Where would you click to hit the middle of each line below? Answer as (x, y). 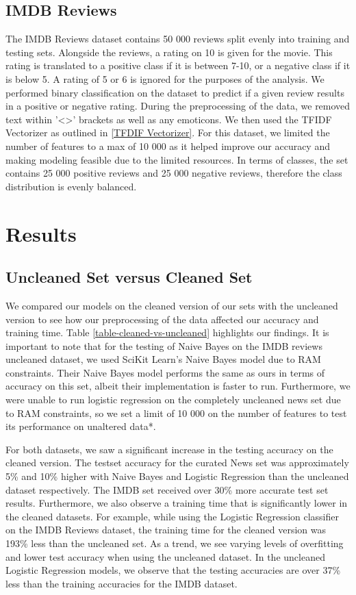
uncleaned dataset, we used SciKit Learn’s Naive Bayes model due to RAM (163, 359)
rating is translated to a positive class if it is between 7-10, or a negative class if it (178, 65)
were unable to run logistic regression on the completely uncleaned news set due (173, 400)
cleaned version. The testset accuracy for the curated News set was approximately (177, 463)
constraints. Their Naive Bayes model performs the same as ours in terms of (165, 372)
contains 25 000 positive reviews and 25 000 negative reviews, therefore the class (174, 173)
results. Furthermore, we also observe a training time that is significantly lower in (177, 503)
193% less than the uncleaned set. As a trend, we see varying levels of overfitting (175, 543)
